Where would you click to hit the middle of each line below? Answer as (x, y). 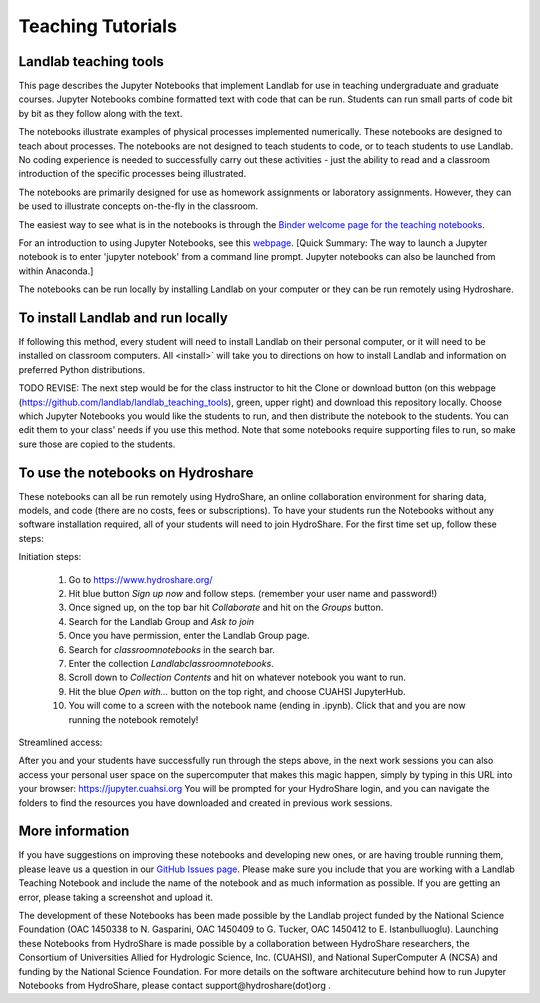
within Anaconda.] (56, 271)
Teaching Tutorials (97, 26)
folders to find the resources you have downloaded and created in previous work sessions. (205, 802)
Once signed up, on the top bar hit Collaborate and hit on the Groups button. (226, 607)
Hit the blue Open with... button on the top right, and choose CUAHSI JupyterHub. (237, 691)
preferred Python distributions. (82, 369)
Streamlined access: (60, 742)
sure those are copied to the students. (97, 444)
